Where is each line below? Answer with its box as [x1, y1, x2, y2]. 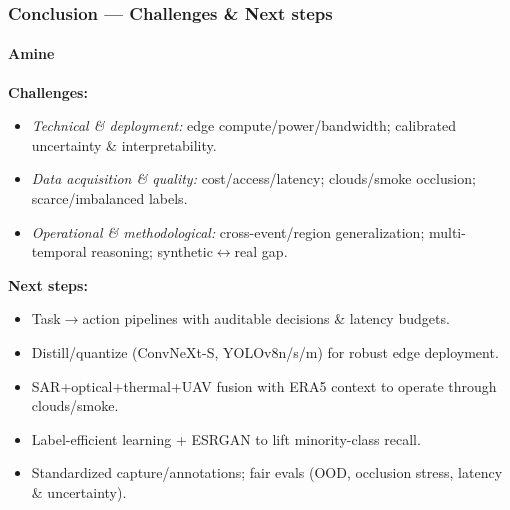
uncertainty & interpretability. [31, 134, 217, 155]
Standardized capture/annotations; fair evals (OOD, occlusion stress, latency [31, 462, 503, 483]
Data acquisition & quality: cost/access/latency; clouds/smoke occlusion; [31, 168, 476, 189]
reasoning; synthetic [91, 241, 213, 262]
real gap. [234, 241, 288, 262]
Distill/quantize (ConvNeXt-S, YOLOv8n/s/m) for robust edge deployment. [31, 341, 499, 362]
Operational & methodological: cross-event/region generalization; [31, 221, 425, 242]
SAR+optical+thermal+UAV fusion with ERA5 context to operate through [31, 375, 497, 396]
